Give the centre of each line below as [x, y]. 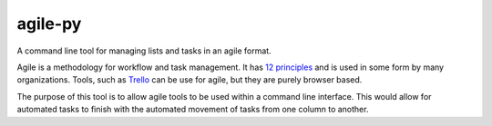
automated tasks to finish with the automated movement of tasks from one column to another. [193, 110]
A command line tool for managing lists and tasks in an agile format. [144, 51]
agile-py [49, 24]
